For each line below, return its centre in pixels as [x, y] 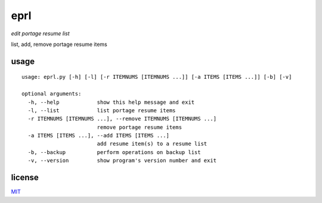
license [25, 178]
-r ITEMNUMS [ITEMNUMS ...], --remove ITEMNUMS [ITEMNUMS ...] [122, 119]
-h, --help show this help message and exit [111, 102]
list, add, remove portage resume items [59, 44]
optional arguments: [52, 94]
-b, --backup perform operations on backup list [114, 152]
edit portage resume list [40, 33]
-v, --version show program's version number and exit [122, 161]
